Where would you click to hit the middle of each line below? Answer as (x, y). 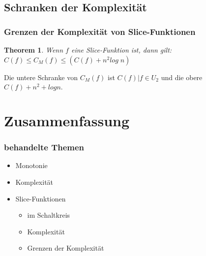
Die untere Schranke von (41, 77)
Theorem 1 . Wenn (34, 50)
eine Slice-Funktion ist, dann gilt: (121, 50)
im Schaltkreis (49, 215)
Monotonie (31, 165)
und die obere (182, 77)
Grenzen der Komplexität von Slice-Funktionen (100, 31)
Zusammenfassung (67, 120)
